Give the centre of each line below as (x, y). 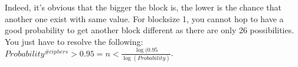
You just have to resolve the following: (74, 41)
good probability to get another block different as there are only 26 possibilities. (150, 30)
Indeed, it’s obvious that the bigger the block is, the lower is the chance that (143, 7)
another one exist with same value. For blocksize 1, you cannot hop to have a (144, 18)
